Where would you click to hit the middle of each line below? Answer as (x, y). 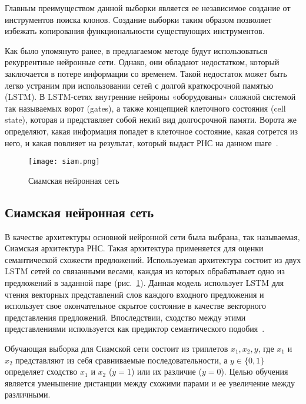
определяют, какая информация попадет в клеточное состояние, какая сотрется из (152, 131)
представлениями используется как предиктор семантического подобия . (135, 329)
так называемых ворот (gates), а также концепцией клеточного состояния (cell (145, 108)
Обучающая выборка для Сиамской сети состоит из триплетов (117, 348)
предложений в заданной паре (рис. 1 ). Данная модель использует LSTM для (144, 282)
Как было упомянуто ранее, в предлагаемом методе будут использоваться (136, 50)
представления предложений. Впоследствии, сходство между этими (125, 317)
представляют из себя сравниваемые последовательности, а (122, 360)
